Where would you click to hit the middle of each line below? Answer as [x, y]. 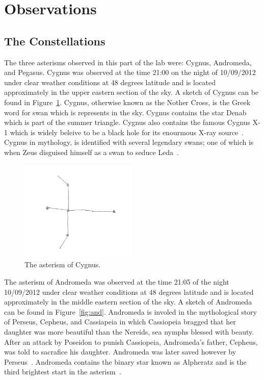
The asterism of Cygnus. [63, 264]
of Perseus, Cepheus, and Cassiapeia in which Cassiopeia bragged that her [120, 322]
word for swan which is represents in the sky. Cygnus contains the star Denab [125, 112]
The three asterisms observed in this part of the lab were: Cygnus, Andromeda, [128, 62]
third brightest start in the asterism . [63, 372]
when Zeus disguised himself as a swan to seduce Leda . [91, 152]
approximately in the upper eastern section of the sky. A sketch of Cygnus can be [131, 92]
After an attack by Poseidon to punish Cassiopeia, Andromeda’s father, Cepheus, [131, 341]
